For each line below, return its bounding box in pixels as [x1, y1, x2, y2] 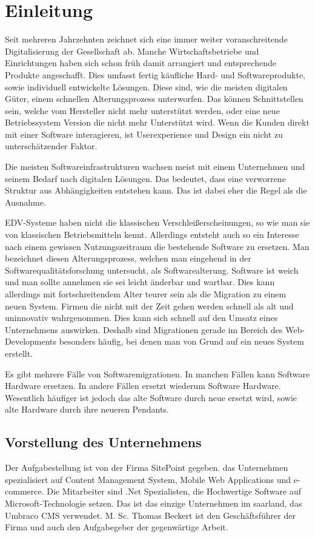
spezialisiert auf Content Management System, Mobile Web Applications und [5, 473, 291, 485]
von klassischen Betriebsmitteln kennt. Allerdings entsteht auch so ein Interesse [5, 228, 299, 241]
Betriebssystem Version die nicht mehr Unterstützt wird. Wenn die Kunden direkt [5, 116, 310, 129]
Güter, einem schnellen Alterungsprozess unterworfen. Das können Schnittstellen [5, 92, 303, 105]
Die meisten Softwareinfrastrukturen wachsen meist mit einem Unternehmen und [5, 160, 305, 173]
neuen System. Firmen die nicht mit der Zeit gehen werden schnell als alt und [5, 299, 294, 312]
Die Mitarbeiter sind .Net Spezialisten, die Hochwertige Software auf [47, 485, 301, 498]
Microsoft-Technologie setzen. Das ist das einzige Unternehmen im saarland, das [5, 496, 302, 509]
